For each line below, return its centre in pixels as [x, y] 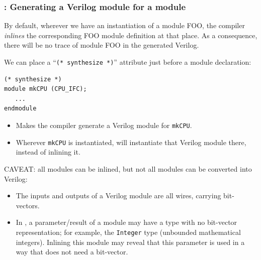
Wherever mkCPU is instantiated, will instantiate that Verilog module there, [131, 142]
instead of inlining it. [48, 152]
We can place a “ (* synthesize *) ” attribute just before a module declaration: [128, 62]
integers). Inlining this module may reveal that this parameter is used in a [130, 242]
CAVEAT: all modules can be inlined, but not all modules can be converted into [128, 168]
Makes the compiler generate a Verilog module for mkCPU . [104, 125]
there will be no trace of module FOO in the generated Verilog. [102, 45]
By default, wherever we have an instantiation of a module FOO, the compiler [124, 25]
